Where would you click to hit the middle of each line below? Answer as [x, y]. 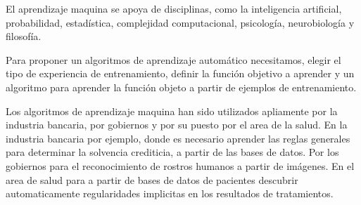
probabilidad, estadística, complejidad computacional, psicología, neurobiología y [180, 22]
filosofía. [24, 36]
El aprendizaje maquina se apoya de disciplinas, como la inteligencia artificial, [174, 8]
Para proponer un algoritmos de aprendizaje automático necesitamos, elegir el [173, 59]
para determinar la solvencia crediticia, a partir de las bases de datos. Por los [172, 152]
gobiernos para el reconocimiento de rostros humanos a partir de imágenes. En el [180, 165]
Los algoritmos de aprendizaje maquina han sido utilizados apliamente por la [172, 111]
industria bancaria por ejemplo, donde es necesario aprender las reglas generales [178, 138]
